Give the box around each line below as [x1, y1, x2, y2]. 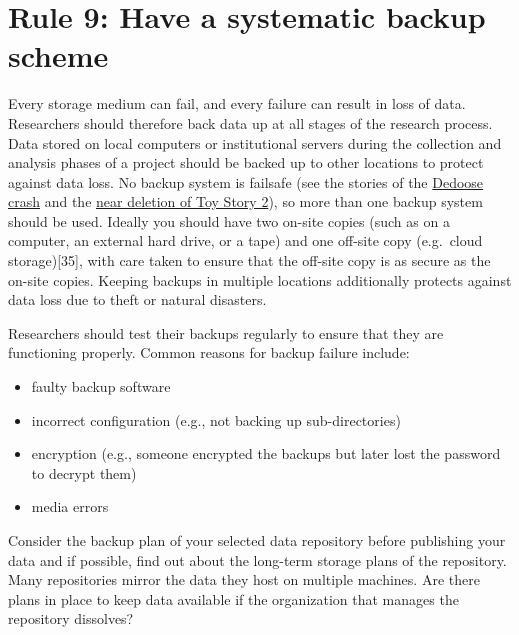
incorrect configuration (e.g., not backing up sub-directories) [31, 409, 401, 430]
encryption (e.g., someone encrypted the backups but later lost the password [31, 443, 501, 464]
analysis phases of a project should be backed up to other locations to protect [8, 152, 484, 173]
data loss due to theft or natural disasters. [8, 289, 267, 310]
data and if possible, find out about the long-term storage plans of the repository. [8, 549, 507, 570]
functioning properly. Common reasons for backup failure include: [8, 342, 410, 363]
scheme [8, 35, 109, 76]
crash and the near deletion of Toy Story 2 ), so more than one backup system [8, 191, 483, 212]
